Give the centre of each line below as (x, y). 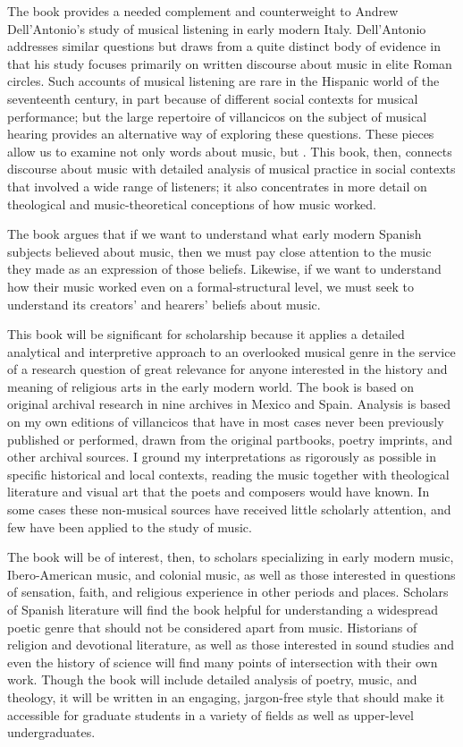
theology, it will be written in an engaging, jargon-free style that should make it (226, 696)
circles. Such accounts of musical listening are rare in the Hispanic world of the (223, 81)
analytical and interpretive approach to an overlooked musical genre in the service (231, 351)
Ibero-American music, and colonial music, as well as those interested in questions (231, 574)
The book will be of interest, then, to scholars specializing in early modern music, (231, 557)
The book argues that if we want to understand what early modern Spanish (215, 234)
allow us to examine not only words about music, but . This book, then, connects (230, 151)
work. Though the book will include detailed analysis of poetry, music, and (212, 679)
